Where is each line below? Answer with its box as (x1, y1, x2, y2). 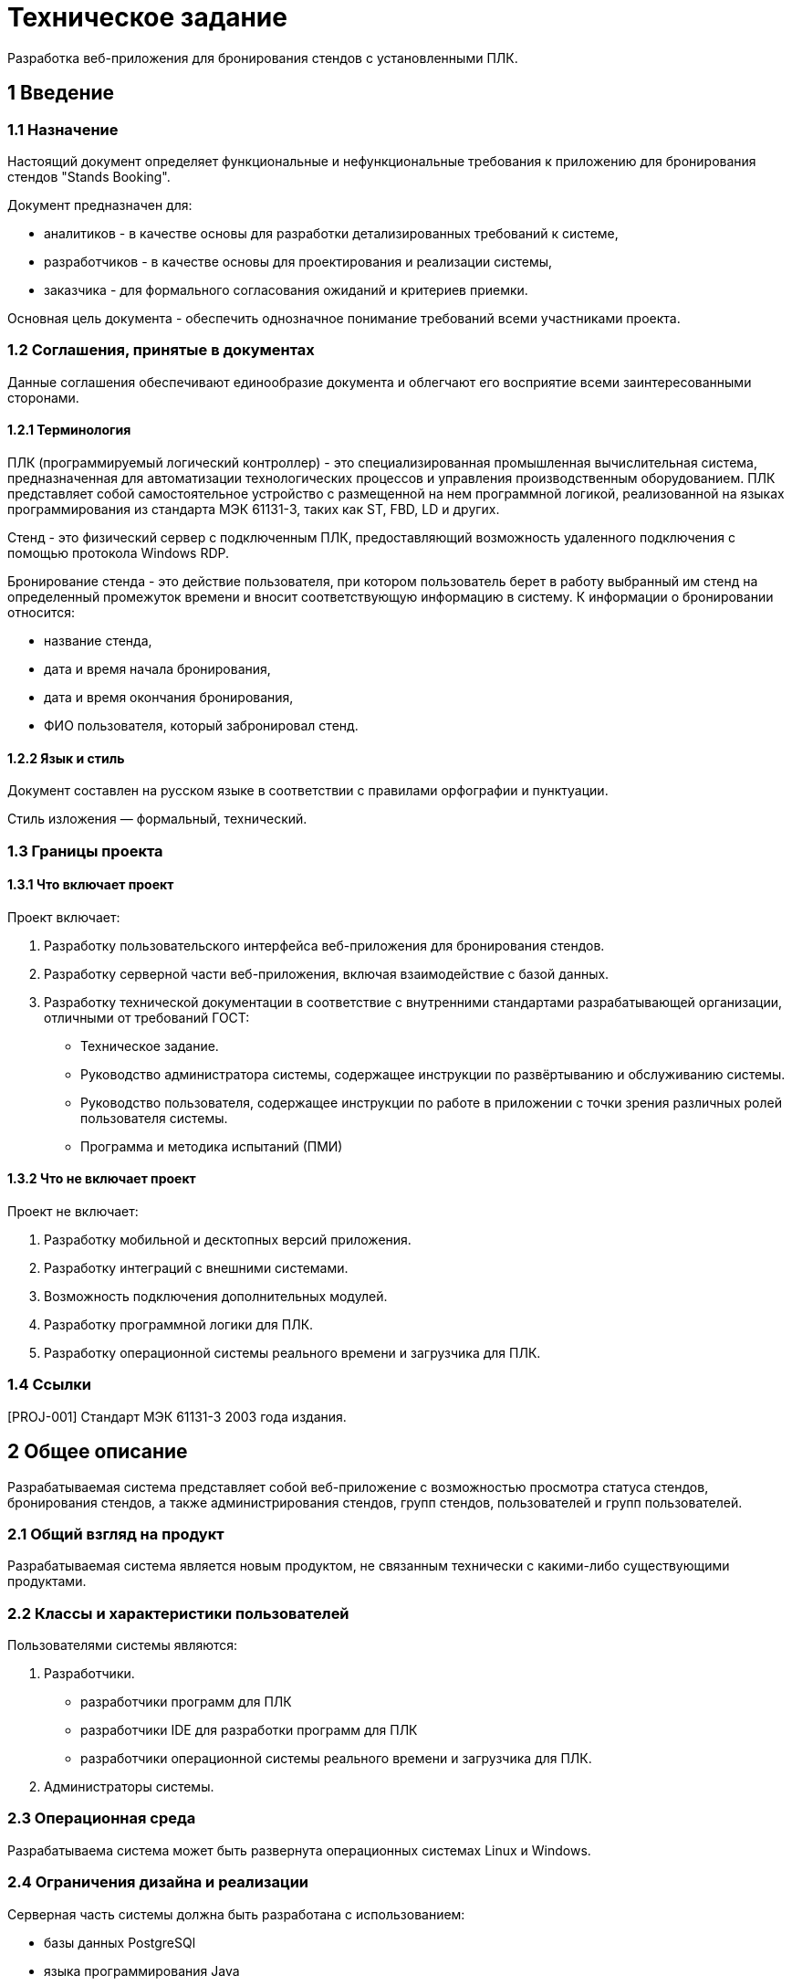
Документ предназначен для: (7, 196, 193, 213)
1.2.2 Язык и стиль (7, 750, 125, 766)
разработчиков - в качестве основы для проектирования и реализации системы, (44, 253, 553, 269)
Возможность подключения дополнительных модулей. (44, 1287, 388, 1304)
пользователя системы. (80, 1109, 228, 1126)
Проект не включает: (7, 1203, 139, 1219)
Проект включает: (7, 909, 120, 925)
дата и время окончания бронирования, (44, 688, 294, 705)
